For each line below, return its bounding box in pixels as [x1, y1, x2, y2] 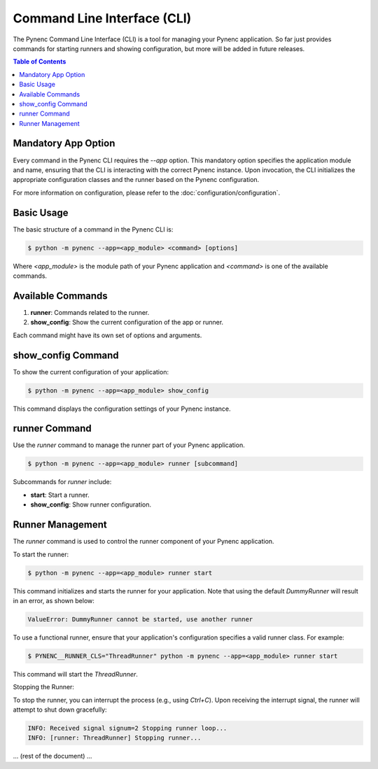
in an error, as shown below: [13, 596, 94, 605]
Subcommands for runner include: [13, 478, 112, 486]
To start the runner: [13, 550, 69, 558]
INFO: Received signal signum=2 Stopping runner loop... [27, 724, 227, 732]
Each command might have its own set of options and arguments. [13, 331, 202, 339]
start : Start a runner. [30, 491, 90, 499]
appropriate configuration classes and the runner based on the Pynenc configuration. [13, 176, 260, 184]
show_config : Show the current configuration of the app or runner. [30, 318, 224, 327]
